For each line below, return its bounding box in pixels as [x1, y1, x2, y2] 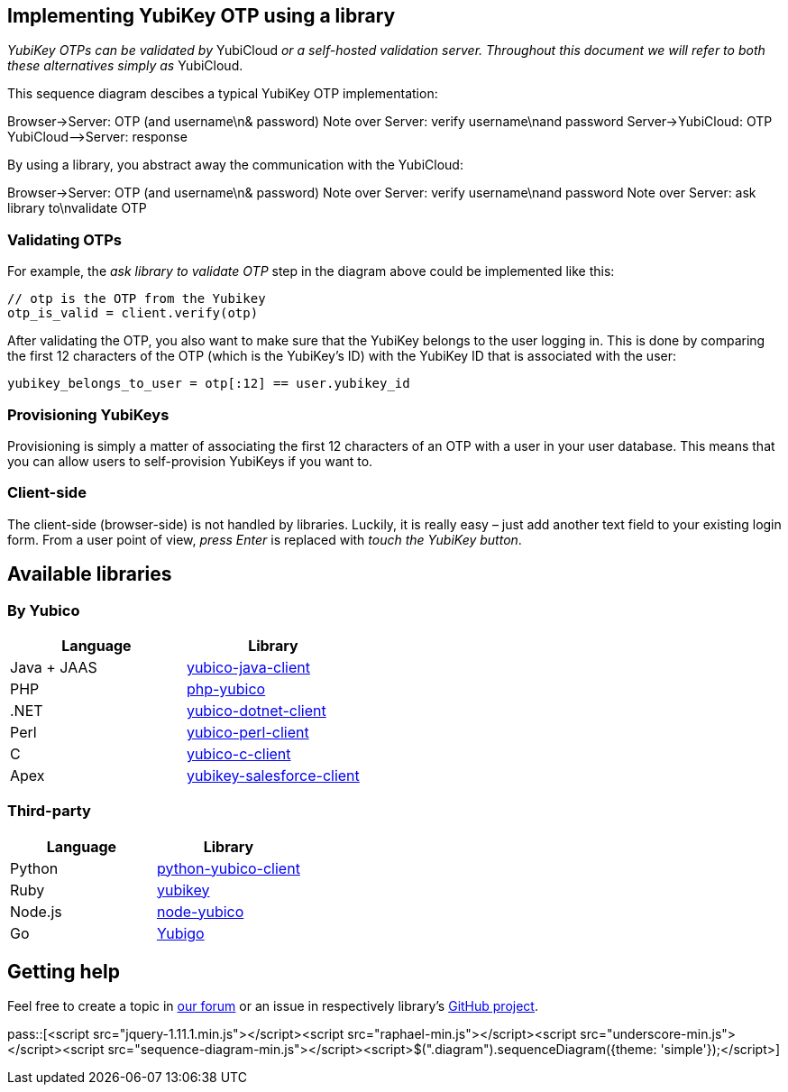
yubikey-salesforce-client [186, 766, 360, 785]
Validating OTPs [7, 230, 123, 249]
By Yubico [7, 601, 80, 619]
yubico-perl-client [186, 722, 309, 741]
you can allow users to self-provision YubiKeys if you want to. [7, 453, 373, 469]
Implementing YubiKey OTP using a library [7, 5, 396, 27]
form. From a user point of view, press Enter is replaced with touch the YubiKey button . [7, 531, 522, 547]
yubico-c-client [186, 744, 291, 763]
